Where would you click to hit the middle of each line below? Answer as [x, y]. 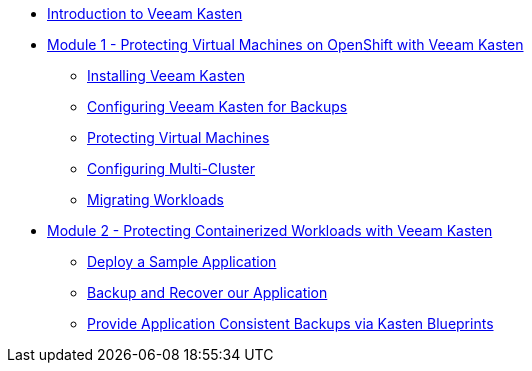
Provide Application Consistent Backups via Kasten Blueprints [290, 323]
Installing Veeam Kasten [166, 75]
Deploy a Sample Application [182, 261]
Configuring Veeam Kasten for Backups [217, 106]
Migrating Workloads [155, 199]
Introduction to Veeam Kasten [145, 13]
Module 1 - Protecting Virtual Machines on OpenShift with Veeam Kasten [285, 44]
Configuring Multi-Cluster [171, 168]
